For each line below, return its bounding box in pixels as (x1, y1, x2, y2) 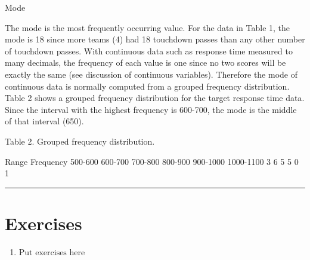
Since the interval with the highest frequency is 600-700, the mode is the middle (5, 103, 297, 115)
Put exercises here (18, 248, 85, 257)
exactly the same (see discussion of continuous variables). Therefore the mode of (5, 68, 297, 80)
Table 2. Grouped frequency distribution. (5, 134, 155, 147)
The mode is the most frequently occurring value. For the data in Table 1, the (5, 21, 290, 33)
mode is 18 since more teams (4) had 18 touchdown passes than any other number (5, 33, 305, 45)
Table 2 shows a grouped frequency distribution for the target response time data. (5, 91, 305, 104)
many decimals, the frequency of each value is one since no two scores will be (5, 56, 286, 69)
